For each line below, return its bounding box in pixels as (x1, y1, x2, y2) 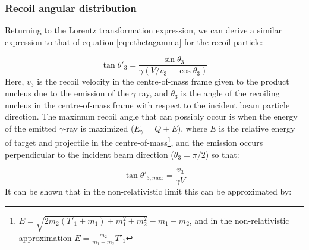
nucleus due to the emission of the (5, 87, 129, 99)
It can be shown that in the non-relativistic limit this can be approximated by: (5, 185, 292, 198)
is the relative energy (219, 121, 295, 134)
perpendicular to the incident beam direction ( (5, 148, 174, 160)
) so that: (205, 148, 239, 160)
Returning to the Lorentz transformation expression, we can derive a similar (5, 24, 282, 36)
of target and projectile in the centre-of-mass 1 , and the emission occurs (5, 135, 263, 148)
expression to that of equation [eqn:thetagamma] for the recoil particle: (5, 35, 263, 48)
